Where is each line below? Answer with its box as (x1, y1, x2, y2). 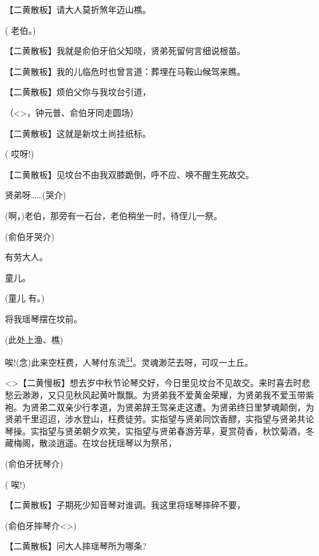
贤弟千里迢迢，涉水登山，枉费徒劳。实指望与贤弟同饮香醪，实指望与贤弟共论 (5, 412, 314, 425)
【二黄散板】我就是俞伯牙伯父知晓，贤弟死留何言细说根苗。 (5, 44, 245, 57)
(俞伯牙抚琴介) (5, 457, 63, 469)
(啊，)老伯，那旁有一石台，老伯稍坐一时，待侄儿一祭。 (5, 209, 222, 222)
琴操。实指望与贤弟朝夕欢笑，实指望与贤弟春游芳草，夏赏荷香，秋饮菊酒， (5, 424, 306, 437)
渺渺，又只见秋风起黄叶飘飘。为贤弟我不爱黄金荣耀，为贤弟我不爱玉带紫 (21, 388, 314, 401)
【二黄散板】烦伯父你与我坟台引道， (5, 85, 151, 98)
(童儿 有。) (5, 292, 45, 304)
